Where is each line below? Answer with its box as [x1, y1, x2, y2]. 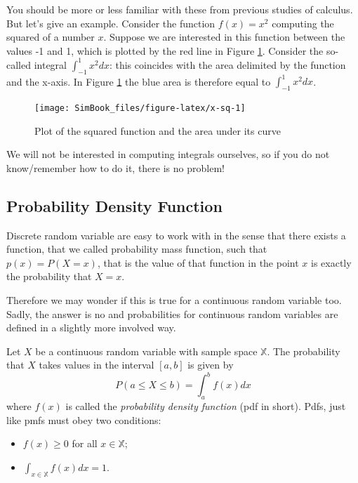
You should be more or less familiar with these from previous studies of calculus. [6, 2, 353, 16]
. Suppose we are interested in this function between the [103, 29, 345, 44]
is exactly [310, 255, 352, 270]
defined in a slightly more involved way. [6, 320, 176, 335]
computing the [272, 15, 334, 30]
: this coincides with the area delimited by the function [109, 57, 346, 72]
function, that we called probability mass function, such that [6, 241, 267, 256]
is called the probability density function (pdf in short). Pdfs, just [65, 399, 346, 413]
